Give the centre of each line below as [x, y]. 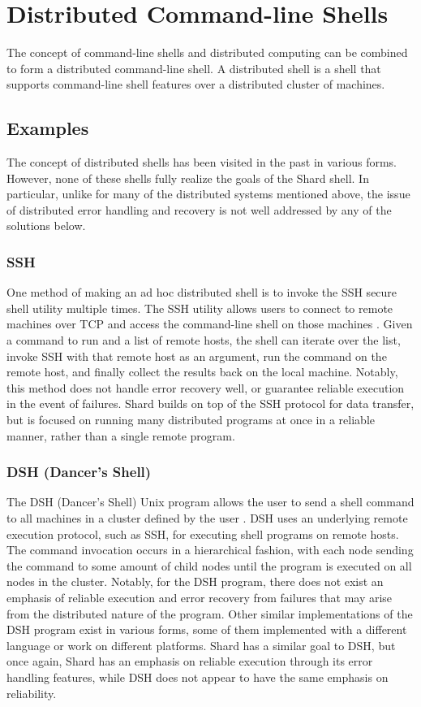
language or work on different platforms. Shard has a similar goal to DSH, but [201, 645]
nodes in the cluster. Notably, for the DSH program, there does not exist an [195, 581]
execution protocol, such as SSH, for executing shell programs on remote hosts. [203, 534]
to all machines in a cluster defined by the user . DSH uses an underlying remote [207, 518]
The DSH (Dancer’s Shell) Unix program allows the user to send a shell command [210, 502]
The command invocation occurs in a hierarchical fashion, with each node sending [210, 550]
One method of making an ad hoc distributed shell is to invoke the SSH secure [202, 292]
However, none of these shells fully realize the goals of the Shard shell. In [188, 178]
